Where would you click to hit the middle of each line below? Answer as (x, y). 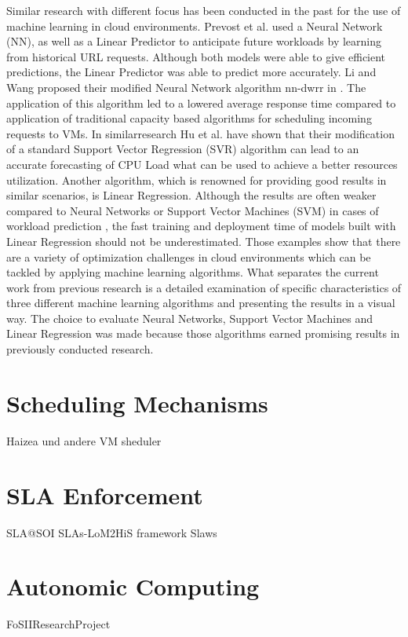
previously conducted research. (80, 349)
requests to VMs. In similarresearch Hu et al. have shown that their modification (200, 133)
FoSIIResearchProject (58, 624)
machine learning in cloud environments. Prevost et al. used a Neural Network (195, 26)
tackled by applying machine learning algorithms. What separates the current (193, 272)
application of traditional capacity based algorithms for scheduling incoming (189, 118)
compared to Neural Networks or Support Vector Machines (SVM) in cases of (193, 210)
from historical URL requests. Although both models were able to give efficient (196, 56)
